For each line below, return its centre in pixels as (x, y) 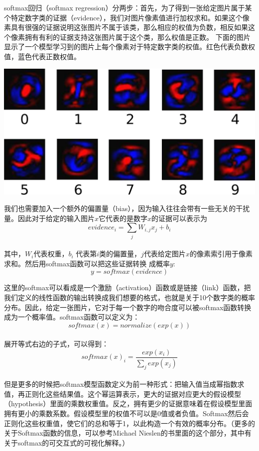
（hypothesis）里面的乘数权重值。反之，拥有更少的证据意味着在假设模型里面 (128, 403)
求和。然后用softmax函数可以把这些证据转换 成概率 (87, 263)
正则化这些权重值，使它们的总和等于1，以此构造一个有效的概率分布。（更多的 (129, 423)
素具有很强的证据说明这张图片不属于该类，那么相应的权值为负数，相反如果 (126, 27)
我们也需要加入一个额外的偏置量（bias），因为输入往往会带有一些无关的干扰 (127, 208)
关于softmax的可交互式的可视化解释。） (67, 442)
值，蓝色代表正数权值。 (42, 56)
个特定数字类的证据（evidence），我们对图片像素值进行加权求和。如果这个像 (127, 17)
